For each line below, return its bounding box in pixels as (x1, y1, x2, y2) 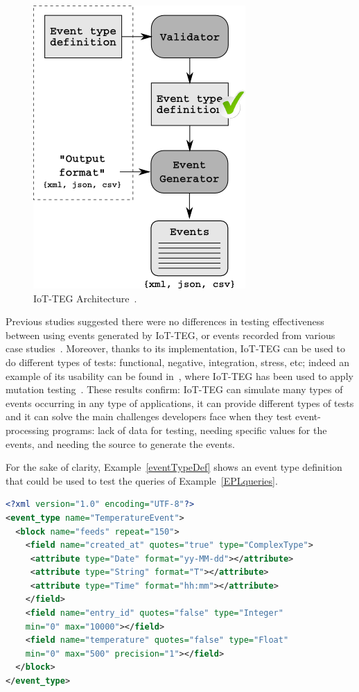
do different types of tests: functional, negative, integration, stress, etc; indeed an (6, 354, 350, 369)
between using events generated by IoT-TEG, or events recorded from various (6, 327, 335, 342)
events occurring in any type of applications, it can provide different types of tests (6, 395, 354, 410)
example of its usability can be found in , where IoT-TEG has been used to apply (6, 368, 353, 383)
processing (6, 422, 49, 437)
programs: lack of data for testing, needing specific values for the (52, 422, 327, 437)
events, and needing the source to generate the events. (6, 436, 235, 451)
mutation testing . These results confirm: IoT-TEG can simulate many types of (6, 382, 343, 397)
